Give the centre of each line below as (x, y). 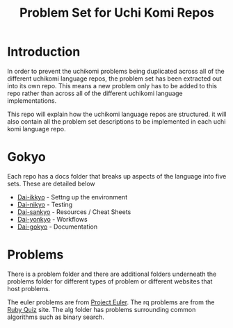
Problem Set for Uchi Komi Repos (117, 13)
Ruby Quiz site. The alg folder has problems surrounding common (102, 309)
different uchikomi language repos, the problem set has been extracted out (115, 79)
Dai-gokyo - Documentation (57, 227)
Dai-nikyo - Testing (45, 204)
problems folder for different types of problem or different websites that (110, 281)
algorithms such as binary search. (56, 317)
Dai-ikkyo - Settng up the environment (72, 197)
